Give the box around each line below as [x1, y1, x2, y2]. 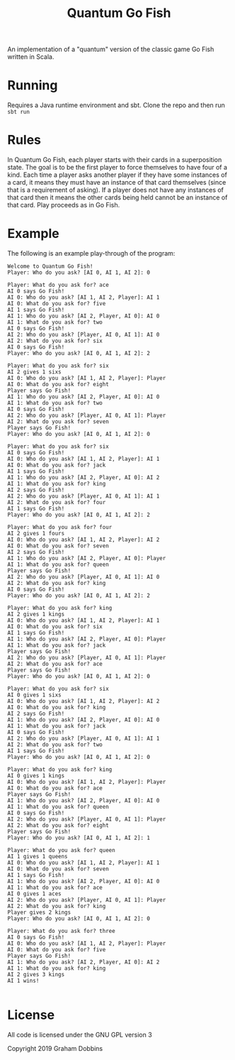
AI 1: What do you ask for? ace [7, 884, 103, 891]
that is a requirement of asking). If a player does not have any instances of [7, 186, 224, 195]
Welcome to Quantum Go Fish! [7, 263, 93, 270]
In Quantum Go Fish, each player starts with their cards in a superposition [7, 155, 222, 164]
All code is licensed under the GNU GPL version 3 [7, 1030, 152, 1039]
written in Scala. [7, 53, 55, 61]
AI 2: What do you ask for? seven [7, 418, 110, 425]
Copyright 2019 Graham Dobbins [7, 1044, 103, 1052]
